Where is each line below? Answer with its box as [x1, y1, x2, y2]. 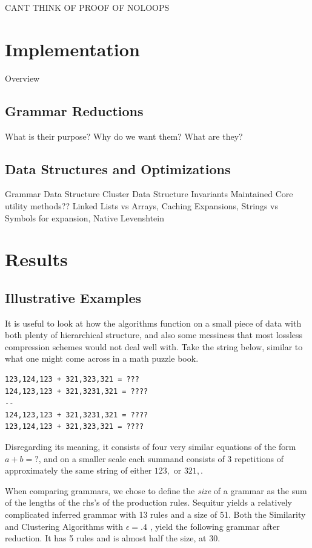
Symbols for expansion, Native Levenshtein [5, 211, 164, 224]
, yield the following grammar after [150, 520, 280, 532]
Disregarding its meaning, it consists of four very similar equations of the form [5, 440, 296, 453]
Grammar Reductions [5, 101, 144, 120]
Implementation [5, 36, 140, 61]
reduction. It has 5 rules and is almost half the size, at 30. [5, 532, 221, 544]
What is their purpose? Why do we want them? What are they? [5, 129, 243, 142]
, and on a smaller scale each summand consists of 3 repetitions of [38, 452, 284, 465]
